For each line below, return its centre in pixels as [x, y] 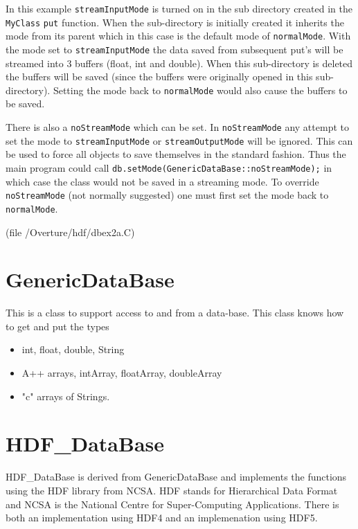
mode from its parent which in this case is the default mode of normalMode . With [178, 36]
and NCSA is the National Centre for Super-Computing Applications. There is [172, 504]
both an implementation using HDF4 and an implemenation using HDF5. [162, 518]
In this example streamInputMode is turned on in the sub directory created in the [179, 8]
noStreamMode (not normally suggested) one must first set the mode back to [167, 195]
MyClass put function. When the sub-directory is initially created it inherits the [175, 22]
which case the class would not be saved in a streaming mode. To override [162, 181]
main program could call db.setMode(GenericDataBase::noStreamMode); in [169, 167]
